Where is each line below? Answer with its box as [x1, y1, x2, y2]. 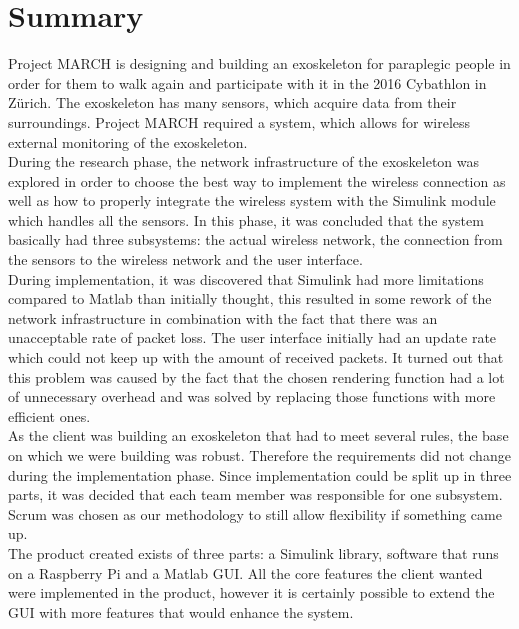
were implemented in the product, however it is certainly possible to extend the [8, 582, 495, 603]
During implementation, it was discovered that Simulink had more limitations [8, 268, 484, 289]
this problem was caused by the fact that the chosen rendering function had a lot [8, 366, 505, 387]
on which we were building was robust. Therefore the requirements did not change [8, 445, 511, 465]
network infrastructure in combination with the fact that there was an [8, 307, 438, 328]
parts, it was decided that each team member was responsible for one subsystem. [8, 484, 503, 505]
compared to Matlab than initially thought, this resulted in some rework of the [8, 288, 492, 309]
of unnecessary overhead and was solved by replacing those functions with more [8, 386, 496, 407]
